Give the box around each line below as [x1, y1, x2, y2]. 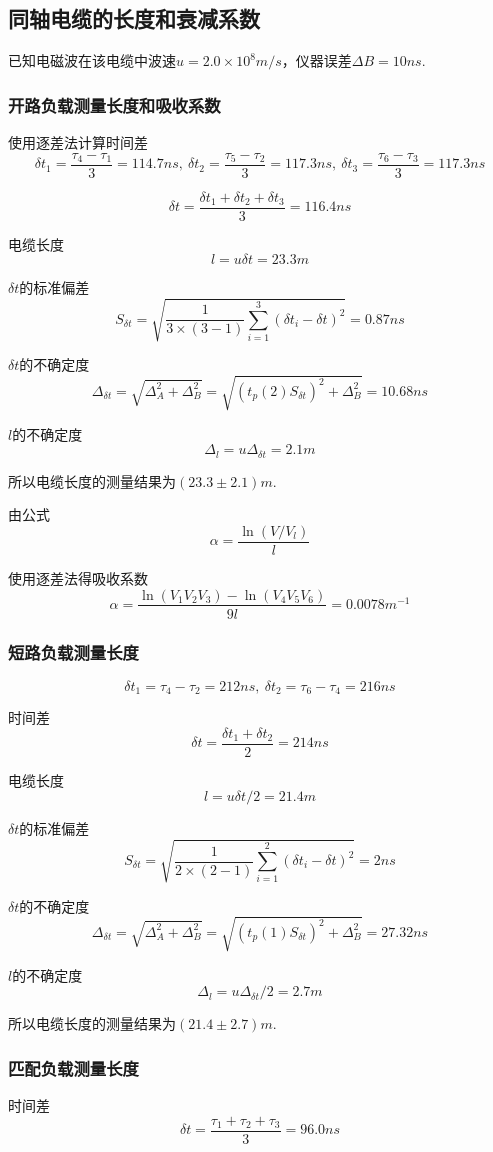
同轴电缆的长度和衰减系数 [8, 3, 260, 34]
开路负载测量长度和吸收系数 [8, 92, 221, 117]
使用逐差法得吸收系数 [8, 567, 148, 588]
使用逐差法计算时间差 [8, 132, 148, 153]
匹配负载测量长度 [8, 1055, 139, 1080]
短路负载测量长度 [8, 640, 139, 665]
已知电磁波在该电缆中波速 [8, 50, 176, 71]
